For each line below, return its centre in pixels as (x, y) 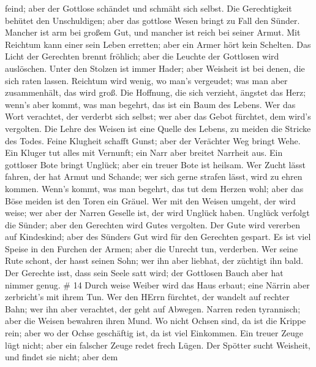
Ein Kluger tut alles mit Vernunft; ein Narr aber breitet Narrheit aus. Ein (144, 153)
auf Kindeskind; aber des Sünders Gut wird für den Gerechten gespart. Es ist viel (158, 237)
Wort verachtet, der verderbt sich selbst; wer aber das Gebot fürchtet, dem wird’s (158, 116)
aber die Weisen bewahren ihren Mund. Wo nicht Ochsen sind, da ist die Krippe (156, 321)
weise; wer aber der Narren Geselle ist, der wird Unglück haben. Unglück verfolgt (157, 213)
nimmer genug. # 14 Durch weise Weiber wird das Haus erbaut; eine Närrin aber (157, 284)
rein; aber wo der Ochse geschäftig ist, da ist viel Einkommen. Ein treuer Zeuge (154, 333)
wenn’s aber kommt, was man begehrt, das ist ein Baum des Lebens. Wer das (150, 104)
